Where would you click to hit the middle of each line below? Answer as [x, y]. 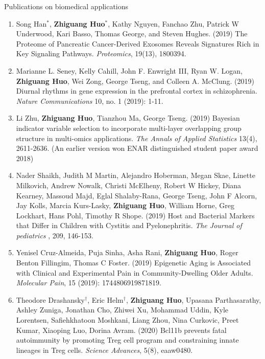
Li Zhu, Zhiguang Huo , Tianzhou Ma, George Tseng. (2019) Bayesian [128, 118]
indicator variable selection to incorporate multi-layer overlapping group [129, 128]
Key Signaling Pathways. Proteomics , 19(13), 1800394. [101, 53]
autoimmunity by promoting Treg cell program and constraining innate [127, 340]
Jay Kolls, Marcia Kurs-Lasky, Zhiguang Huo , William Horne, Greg [125, 205]
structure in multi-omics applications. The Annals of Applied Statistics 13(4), [137, 138]
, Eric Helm [105, 299]
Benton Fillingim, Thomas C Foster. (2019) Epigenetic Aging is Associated [134, 263]
